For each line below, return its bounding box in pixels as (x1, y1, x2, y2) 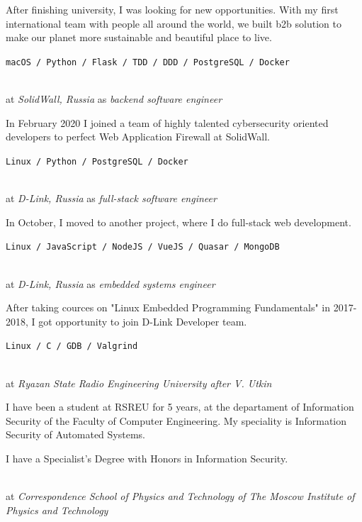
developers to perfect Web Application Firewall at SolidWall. (6, 129, 270, 144)
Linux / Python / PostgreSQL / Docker (6, 156, 188, 167)
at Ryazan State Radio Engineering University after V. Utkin (6, 375, 272, 390)
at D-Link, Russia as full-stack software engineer (6, 191, 217, 206)
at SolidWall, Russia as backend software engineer (6, 91, 222, 106)
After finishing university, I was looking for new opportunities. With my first (6, 2, 339, 16)
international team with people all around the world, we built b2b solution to (6, 16, 341, 30)
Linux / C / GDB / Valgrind (6, 341, 138, 352)
